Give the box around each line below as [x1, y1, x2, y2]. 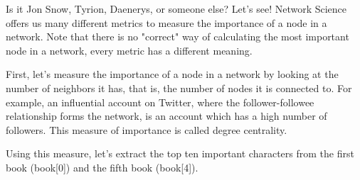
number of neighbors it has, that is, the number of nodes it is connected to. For [6, 80, 352, 95]
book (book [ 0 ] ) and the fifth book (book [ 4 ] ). [6, 159, 198, 174]
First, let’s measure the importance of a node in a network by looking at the [6, 67, 339, 81]
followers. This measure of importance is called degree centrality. [6, 122, 287, 137]
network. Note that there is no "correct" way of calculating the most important [6, 29, 349, 44]
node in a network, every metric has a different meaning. [6, 43, 253, 57]
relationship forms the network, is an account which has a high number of [6, 108, 327, 123]
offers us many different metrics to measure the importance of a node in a [6, 15, 327, 30]
